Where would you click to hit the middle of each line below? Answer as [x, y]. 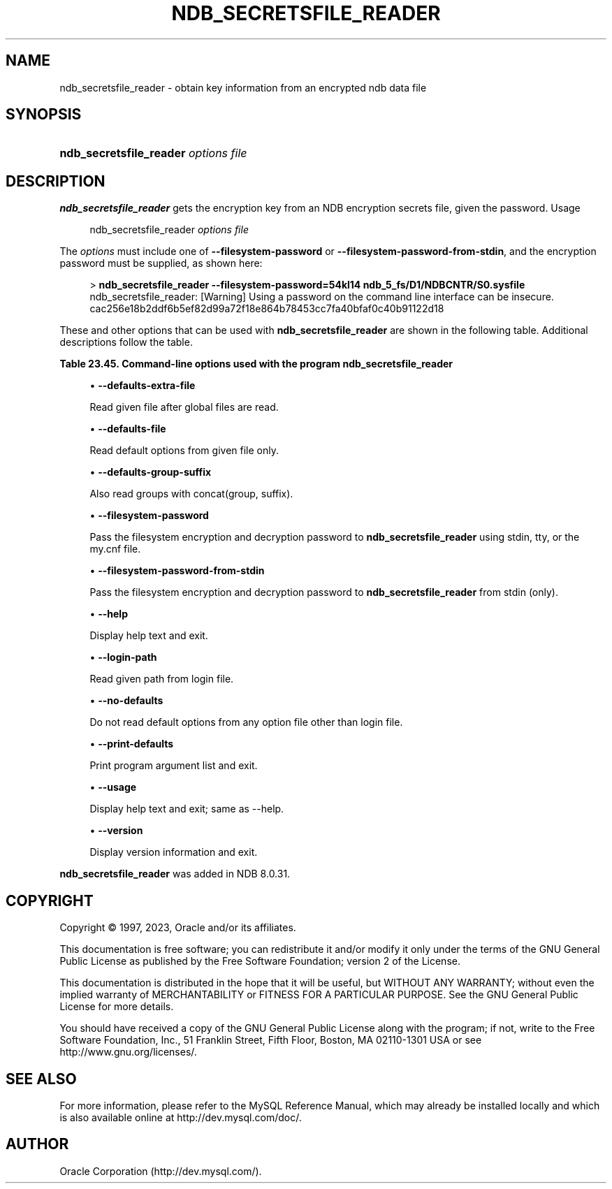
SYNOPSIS [44, 115]
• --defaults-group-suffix [151, 472]
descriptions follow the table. [126, 342]
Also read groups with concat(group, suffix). [191, 494]
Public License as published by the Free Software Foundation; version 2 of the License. [260, 961]
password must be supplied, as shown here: [161, 263]
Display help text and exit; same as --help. [187, 809]
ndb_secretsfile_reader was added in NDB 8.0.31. [175, 874]
